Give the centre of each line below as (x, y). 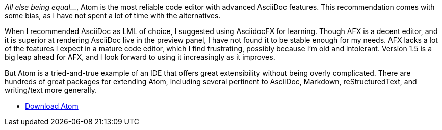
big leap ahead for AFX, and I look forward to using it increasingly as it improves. (140, 57)
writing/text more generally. (51, 90)
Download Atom (52, 106)
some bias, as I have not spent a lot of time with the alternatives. (113, 15)
